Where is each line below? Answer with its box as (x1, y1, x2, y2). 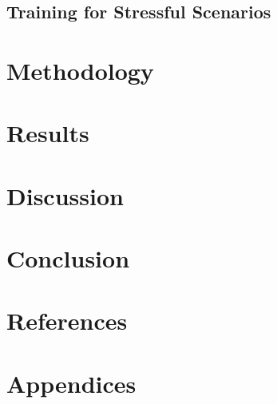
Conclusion (6, 242, 130, 275)
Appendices (6, 366, 137, 399)
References (6, 304, 128, 337)
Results (6, 117, 89, 149)
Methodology (6, 53, 154, 86)
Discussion (6, 179, 124, 212)
